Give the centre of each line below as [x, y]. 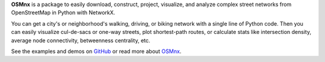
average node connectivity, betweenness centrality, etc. [81, 40]
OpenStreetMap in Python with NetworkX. [63, 13]
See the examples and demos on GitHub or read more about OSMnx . [96, 51]
